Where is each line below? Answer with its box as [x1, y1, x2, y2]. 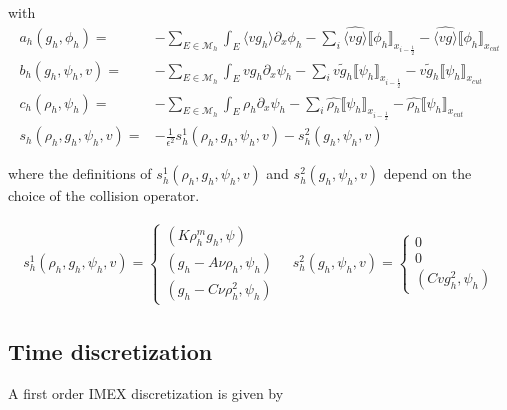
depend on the [383, 163, 472, 184]
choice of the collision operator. [8, 185, 200, 206]
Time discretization [8, 336, 213, 367]
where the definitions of [8, 163, 152, 184]
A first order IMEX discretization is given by [8, 382, 284, 403]
